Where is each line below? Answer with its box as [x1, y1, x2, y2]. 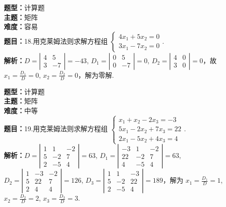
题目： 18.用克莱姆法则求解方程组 [4, 35, 108, 46]
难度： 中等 [4, 105, 38, 115]
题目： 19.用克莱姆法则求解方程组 [4, 123, 108, 134]
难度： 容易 [4, 21, 38, 32]
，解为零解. [78, 69, 114, 80]
